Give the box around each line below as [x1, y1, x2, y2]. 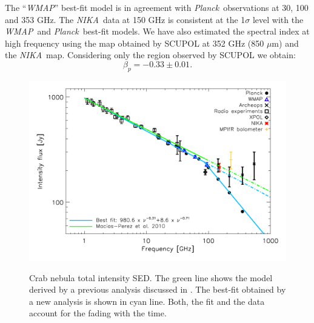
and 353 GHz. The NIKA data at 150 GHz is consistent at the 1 [5, 13, 246, 25]
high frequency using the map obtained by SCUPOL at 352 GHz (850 [5, 36, 264, 49]
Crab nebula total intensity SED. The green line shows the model [29, 271, 273, 284]
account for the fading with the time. [29, 307, 167, 319]
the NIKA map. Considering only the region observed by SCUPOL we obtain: [5, 48, 296, 61]
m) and [272, 36, 299, 49]
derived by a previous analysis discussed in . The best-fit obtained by [29, 283, 286, 296]
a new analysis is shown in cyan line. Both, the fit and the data [29, 295, 265, 307]
